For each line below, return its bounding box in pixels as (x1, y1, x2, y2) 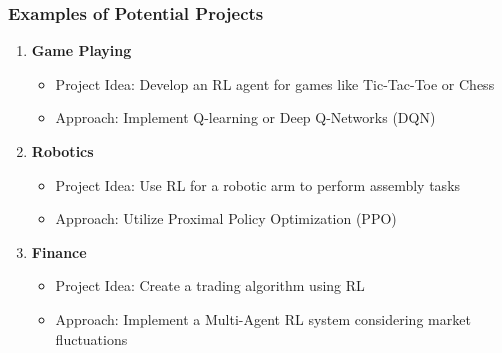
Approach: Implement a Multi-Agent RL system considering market (55, 308, 471, 329)
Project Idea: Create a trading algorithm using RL (55, 275, 365, 296)
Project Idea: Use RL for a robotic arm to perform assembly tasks (55, 174, 461, 195)
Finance (31, 241, 87, 262)
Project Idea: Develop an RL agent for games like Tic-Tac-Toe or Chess (55, 73, 495, 94)
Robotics (31, 141, 94, 161)
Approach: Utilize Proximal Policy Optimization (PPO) (55, 208, 397, 229)
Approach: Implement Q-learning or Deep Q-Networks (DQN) (55, 107, 436, 128)
